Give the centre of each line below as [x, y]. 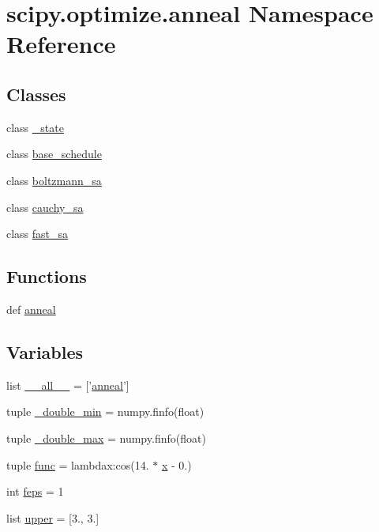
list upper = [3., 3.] [53, 517]
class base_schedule [54, 154]
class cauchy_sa [45, 207]
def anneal [31, 309]
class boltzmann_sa [54, 180]
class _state [35, 127]
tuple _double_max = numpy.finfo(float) [106, 438]
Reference [61, 44]
